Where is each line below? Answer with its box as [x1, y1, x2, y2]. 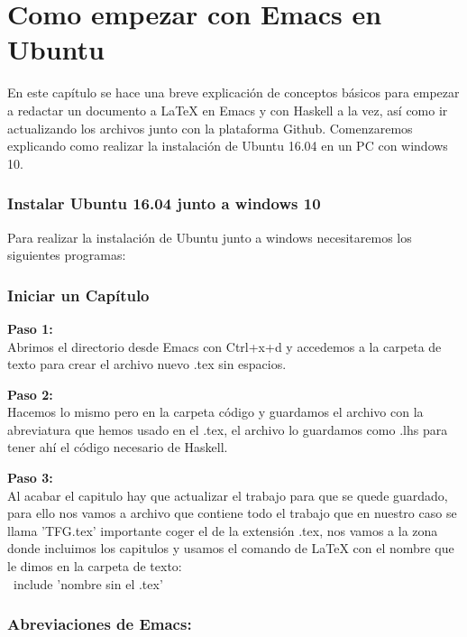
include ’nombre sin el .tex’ [13, 574, 163, 593]
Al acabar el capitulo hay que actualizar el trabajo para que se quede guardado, [7, 485, 448, 504]
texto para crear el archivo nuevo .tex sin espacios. [7, 355, 287, 374]
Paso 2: [7, 384, 53, 403]
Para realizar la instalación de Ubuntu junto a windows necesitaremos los [7, 227, 412, 246]
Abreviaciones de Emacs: [7, 613, 192, 635]
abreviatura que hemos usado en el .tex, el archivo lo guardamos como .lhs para [7, 420, 448, 439]
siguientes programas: [7, 245, 126, 264]
